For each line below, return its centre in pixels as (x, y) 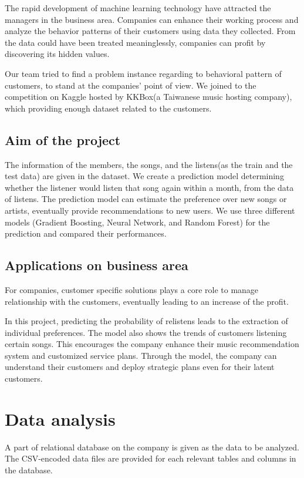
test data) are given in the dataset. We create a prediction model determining (144, 176)
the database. (29, 469)
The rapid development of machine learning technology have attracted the (138, 8)
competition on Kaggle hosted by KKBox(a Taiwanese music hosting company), (148, 97)
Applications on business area (97, 265)
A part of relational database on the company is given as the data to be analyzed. (152, 447)
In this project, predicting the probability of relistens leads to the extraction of (146, 321)
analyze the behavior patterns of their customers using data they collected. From (150, 31)
